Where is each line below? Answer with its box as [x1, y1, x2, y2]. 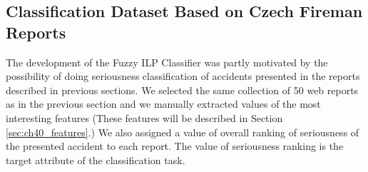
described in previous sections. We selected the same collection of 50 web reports [6, 82, 359, 97]
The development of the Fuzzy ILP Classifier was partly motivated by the [6, 54, 328, 69]
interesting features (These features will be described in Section [6, 110, 283, 125]
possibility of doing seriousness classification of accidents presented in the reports [6, 69, 360, 84]
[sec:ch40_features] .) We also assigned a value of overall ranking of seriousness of [6, 124, 359, 139]
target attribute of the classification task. [6, 152, 185, 167]
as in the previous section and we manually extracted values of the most [6, 96, 321, 111]
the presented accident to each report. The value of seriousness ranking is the [6, 138, 344, 153]
